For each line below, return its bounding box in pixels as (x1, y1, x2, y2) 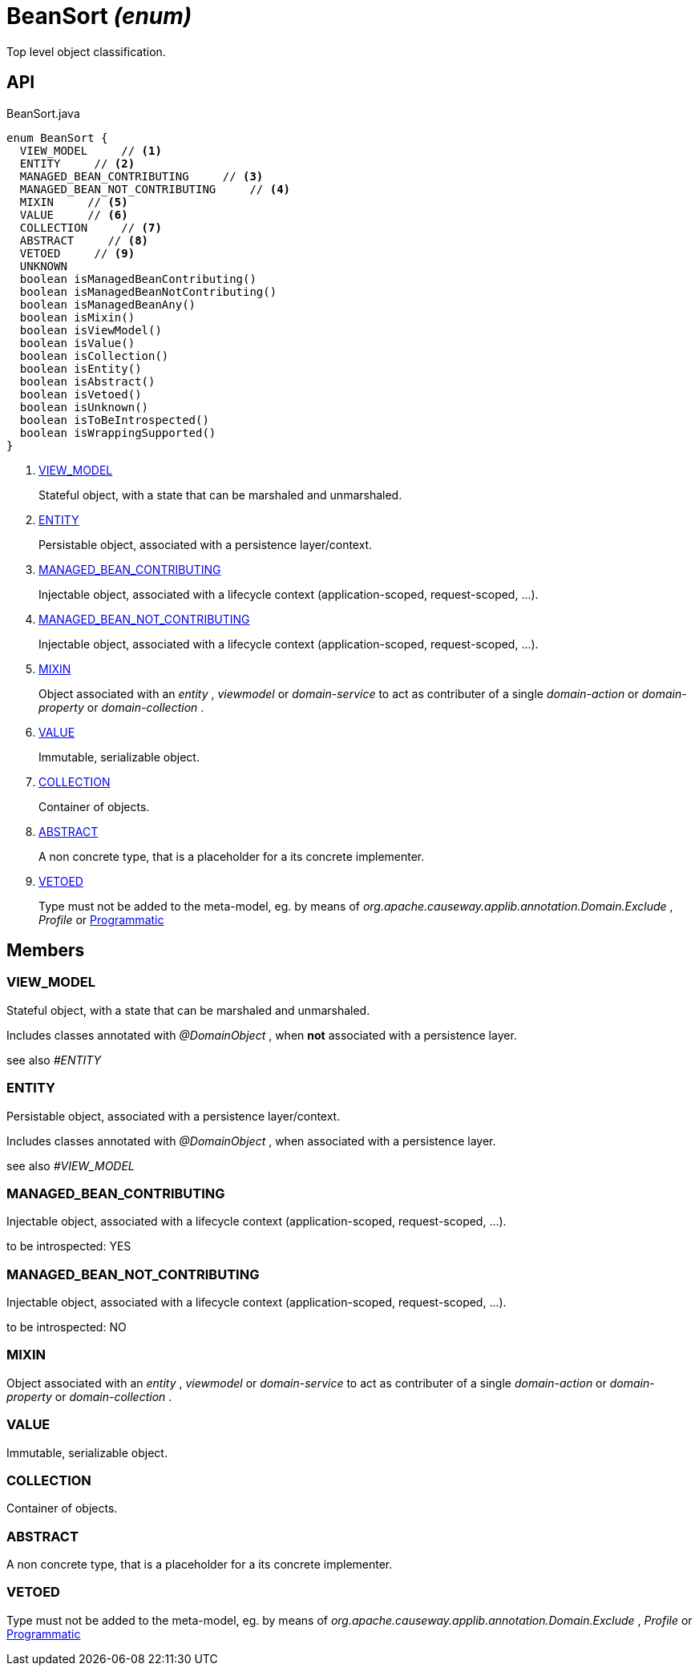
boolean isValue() (19, 336, 135, 349)
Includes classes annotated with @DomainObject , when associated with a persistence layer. (6, 1133, 496, 1148)
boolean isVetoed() (19, 387, 142, 401)
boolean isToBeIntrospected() (19, 413, 209, 426)
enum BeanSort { (6, 131, 108, 144)
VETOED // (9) (19, 246, 135, 260)
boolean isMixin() (19, 310, 135, 324)
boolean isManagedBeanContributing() (19, 272, 257, 285)
